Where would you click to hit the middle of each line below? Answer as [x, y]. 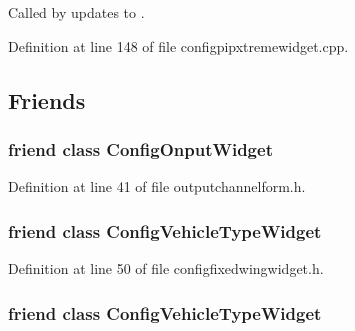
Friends [47, 99]
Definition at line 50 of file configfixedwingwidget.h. [166, 268]
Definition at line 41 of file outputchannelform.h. [157, 186]
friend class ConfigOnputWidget [140, 148]
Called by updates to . [76, 12]
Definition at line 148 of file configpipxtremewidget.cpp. [178, 45]
